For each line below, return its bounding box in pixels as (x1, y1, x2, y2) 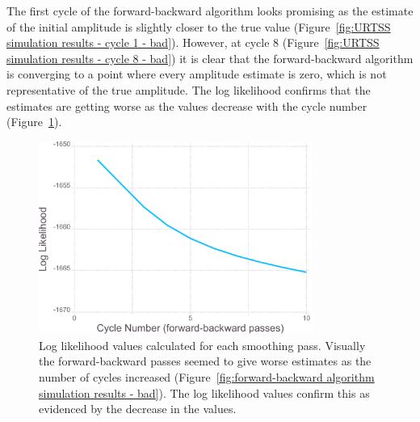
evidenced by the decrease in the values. (39, 400, 237, 417)
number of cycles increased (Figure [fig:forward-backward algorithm (39, 369, 375, 386)
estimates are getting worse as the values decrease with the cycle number (6, 97, 367, 114)
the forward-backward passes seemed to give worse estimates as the (39, 352, 372, 369)
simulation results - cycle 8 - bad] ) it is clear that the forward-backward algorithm (6, 49, 414, 66)
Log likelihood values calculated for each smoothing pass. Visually (39, 336, 366, 353)
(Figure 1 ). (6, 113, 62, 130)
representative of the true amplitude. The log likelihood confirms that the (6, 81, 371, 98)
